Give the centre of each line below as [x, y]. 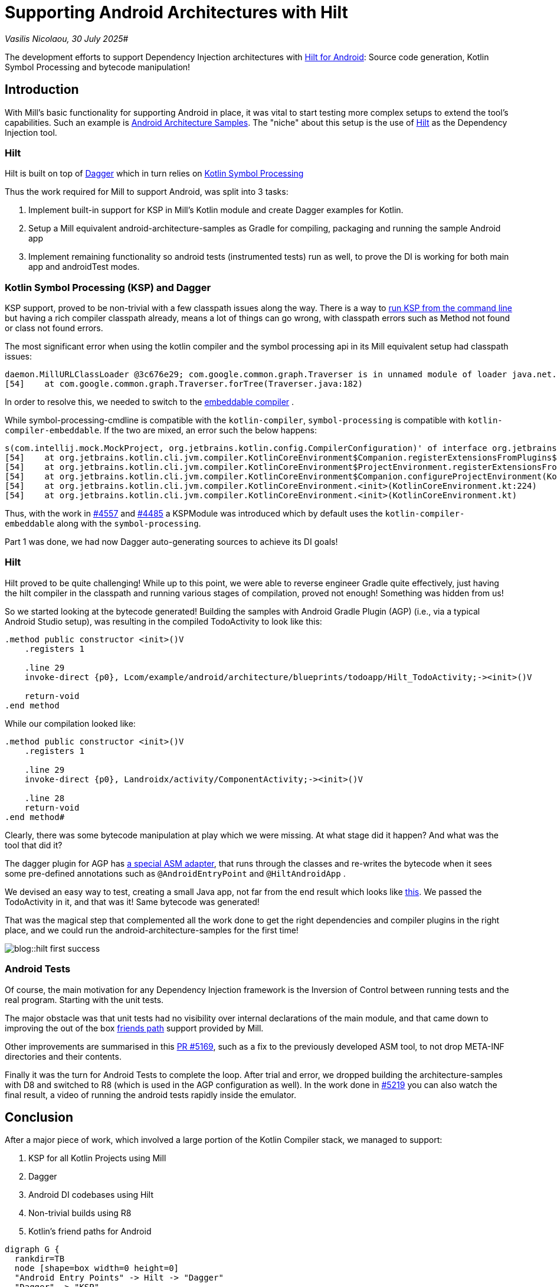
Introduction [42, 90]
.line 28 [45, 798]
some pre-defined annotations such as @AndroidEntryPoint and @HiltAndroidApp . [175, 873]
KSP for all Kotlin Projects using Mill [97, 1158]
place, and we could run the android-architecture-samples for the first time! [152, 930]
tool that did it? [34, 845]
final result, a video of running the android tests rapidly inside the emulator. [150, 1095]
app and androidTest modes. [84, 267]
